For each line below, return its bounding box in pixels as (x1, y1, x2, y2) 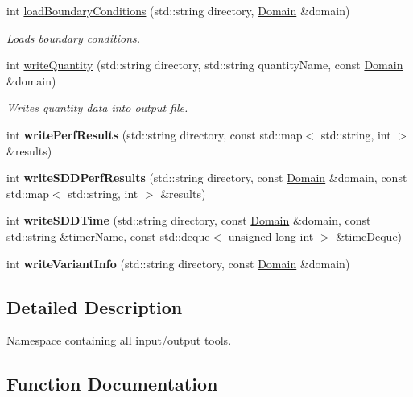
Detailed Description (6, 294, 183, 319)
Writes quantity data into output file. (6, 99, 188, 116)
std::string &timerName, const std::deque (6, 227, 210, 244)
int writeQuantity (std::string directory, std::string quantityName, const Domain (6, 56, 403, 73)
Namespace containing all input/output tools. (6, 332, 232, 349)
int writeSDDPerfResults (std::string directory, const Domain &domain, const (6, 169, 407, 186)
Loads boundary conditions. (6, 29, 141, 46)
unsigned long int (228, 227, 314, 244)
